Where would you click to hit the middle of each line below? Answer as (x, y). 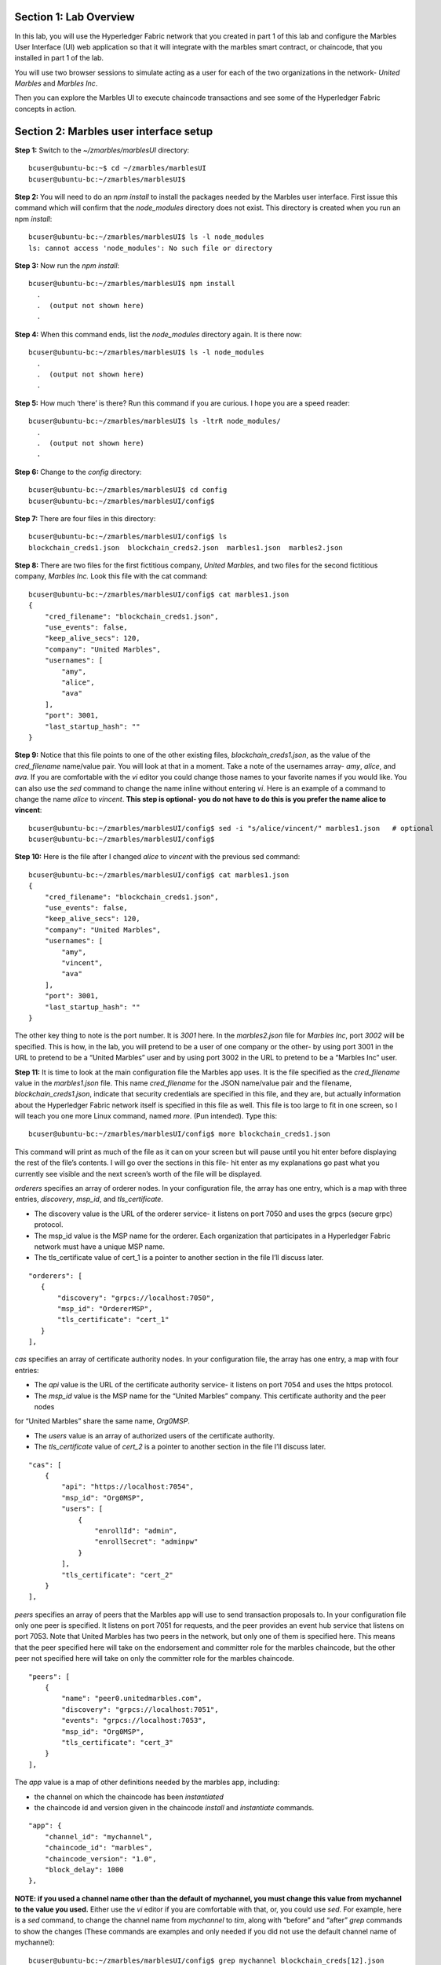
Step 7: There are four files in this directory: (85, 518)
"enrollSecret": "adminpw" (146, 1542)
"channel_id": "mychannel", (98, 1836)
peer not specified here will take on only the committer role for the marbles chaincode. (154, 1658)
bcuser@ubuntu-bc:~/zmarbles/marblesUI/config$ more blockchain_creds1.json (180, 1134)
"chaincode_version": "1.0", (100, 1858)
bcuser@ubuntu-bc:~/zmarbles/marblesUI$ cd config (128, 490)
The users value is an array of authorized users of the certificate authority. (154, 1435)
